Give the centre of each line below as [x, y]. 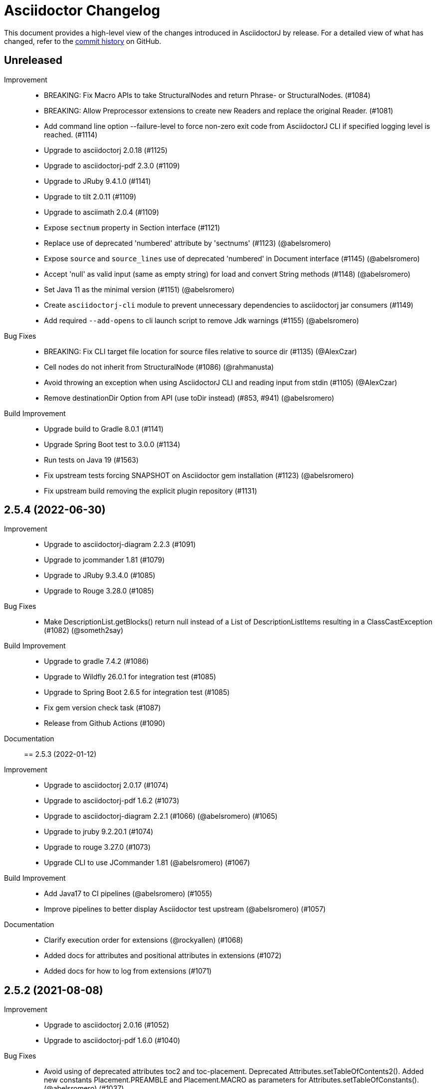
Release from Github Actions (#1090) [105, 723]
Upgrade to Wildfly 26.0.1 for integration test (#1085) [130, 677]
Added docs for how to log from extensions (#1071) [128, 971]
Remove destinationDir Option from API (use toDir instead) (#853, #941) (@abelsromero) [189, 398]
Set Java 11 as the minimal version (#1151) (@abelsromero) [139, 289]
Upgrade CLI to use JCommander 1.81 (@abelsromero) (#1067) [147, 863]
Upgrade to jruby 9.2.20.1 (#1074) [99, 832]
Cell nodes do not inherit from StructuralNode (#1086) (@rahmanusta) [159, 367]
